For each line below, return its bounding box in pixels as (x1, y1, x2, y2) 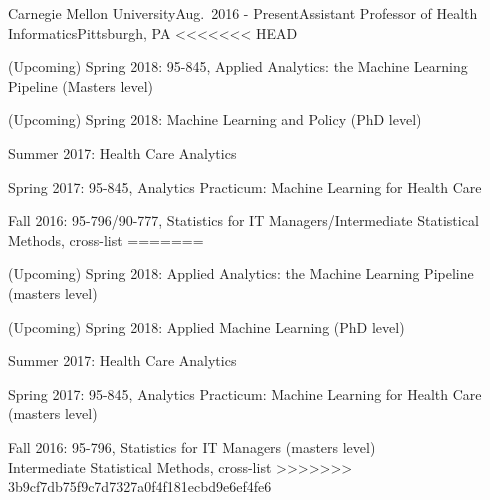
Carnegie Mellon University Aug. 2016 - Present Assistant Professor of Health (8, 3, 478, 23)
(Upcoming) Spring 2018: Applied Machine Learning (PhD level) (8, 316, 405, 337)
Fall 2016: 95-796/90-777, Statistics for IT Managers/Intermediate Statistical (8, 210, 479, 231)
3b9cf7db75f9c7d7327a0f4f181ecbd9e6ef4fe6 (8, 476, 272, 497)
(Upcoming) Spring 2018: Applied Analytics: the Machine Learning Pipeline (8, 263, 474, 284)
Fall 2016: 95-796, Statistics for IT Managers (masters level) (8, 436, 376, 457)
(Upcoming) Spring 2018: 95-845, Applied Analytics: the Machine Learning (8, 56, 468, 77)
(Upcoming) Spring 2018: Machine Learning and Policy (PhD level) (8, 109, 422, 130)
